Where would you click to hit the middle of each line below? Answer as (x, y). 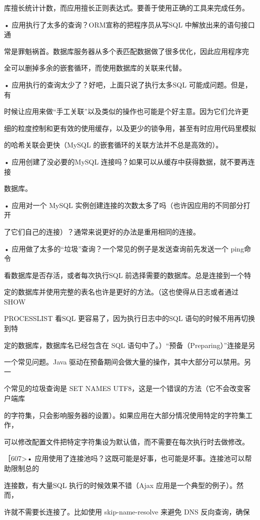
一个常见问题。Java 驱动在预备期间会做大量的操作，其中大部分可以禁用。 (124, 362)
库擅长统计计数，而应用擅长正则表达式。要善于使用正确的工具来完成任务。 (126, 7)
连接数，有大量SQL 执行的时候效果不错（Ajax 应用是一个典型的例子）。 (120, 485)
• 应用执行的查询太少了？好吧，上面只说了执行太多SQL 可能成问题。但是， (128, 84)
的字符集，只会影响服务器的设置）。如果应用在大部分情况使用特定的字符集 (125, 415)
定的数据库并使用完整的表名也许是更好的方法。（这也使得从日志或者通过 (121, 292)
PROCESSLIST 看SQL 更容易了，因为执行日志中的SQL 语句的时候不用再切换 (130, 318)
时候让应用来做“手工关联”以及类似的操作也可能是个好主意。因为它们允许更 (126, 111)
